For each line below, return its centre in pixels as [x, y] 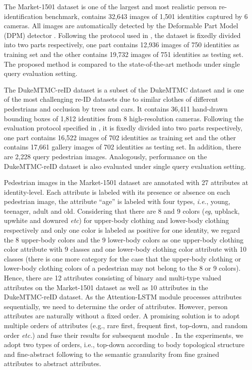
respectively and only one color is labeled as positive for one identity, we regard [122, 230]
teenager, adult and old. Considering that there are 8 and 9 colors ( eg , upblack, [122, 211]
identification [23, 16]
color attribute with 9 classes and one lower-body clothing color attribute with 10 [125, 249]
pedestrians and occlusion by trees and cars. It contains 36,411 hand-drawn [116, 108]
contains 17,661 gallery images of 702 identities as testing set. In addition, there [123, 147]
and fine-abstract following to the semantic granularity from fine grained [112, 354]
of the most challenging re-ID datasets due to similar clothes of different [111, 99]
